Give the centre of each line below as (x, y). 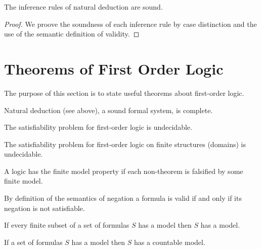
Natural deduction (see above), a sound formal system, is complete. (108, 110)
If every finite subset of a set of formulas (67, 225)
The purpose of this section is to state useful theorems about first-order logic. (124, 93)
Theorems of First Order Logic (114, 68)
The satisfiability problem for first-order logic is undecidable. (98, 127)
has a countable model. (169, 242)
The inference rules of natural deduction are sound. (83, 7)
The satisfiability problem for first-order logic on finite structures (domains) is (125, 144)
